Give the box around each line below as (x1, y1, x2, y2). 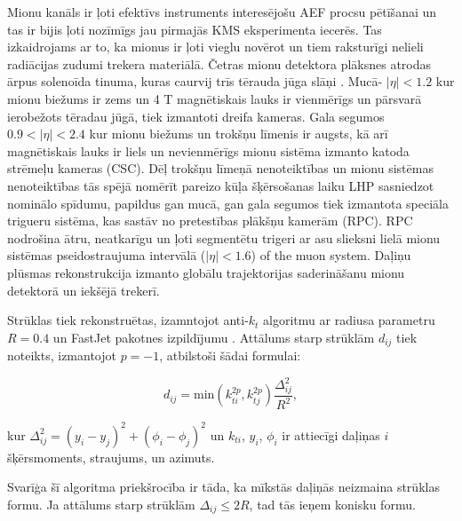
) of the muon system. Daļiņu (251, 246, 411, 264)
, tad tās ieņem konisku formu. (249, 495, 416, 514)
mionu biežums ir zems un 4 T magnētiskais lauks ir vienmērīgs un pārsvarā (7, 89, 422, 107)
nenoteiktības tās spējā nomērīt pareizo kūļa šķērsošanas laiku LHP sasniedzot (7, 176, 434, 194)
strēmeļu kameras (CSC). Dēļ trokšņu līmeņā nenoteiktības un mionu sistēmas (7, 159, 434, 178)
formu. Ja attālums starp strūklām (7, 495, 195, 514)
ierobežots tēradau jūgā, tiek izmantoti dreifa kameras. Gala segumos (7, 107, 385, 125)
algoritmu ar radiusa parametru (263, 311, 435, 329)
